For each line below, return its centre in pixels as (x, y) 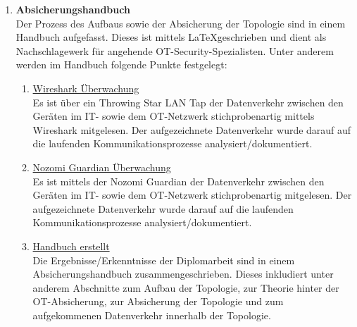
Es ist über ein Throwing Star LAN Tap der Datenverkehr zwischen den (188, 102)
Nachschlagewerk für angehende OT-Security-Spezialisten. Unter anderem (175, 50)
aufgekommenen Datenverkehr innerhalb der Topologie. (152, 315)
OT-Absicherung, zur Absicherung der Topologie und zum (158, 301)
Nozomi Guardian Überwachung (102, 167)
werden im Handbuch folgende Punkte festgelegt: (121, 64)
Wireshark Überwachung (86, 88)
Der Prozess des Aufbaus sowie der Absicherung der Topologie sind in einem (181, 23)
